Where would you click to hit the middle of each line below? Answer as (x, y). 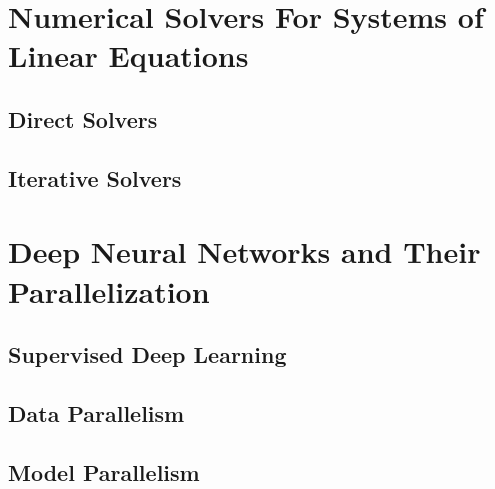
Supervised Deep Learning (147, 354)
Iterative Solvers (95, 177)
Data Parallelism (96, 412)
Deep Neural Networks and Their (244, 251)
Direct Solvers (83, 118)
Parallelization (109, 290)
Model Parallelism (104, 471)
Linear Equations (128, 55)
